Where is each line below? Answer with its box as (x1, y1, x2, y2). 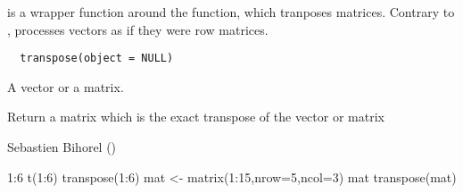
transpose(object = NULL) (20, 52, 174, 65)
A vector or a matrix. (7, 77, 124, 96)
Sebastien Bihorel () (7, 138, 117, 156)
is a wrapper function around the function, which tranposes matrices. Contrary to (7, 3, 455, 21)
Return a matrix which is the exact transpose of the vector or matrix (7, 107, 384, 126)
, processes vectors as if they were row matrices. (7, 20, 269, 38)
